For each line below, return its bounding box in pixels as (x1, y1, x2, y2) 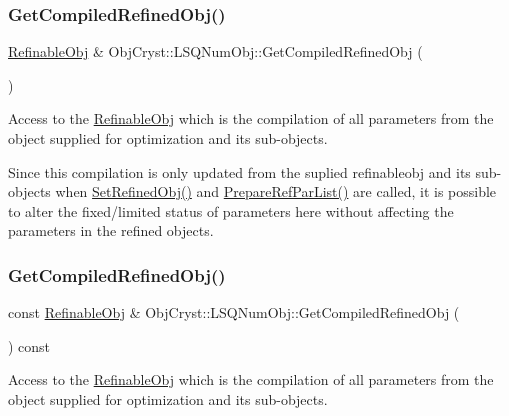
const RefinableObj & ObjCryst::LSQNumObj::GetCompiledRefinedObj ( (8, 302, 460, 323)
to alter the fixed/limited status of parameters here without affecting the (8, 200, 454, 221)
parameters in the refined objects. (8, 220, 214, 241)
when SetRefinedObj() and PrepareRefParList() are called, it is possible (55, 181, 497, 202)
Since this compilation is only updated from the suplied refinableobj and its (8, 161, 471, 182)
